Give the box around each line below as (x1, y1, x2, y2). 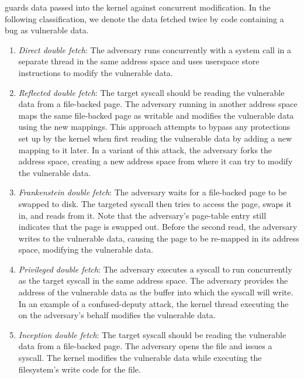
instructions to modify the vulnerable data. (18, 66, 173, 78)
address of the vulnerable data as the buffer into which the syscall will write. (18, 286, 293, 298)
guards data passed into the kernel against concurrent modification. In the (5, 1, 271, 13)
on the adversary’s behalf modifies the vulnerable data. (18, 309, 216, 321)
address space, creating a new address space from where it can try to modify (18, 155, 293, 167)
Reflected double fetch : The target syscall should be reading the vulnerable (18, 86, 285, 98)
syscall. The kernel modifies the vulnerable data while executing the (18, 352, 262, 364)
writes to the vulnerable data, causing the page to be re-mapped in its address (18, 232, 299, 244)
